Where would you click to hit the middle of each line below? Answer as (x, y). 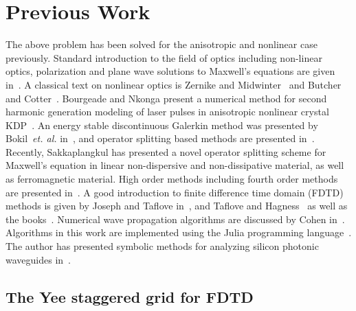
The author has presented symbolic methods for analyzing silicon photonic (162, 246)
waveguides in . (38, 259)
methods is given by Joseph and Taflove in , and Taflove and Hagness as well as (177, 206)
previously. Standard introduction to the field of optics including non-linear (164, 57)
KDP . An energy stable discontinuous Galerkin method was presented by (162, 125)
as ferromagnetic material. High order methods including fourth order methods (172, 179)
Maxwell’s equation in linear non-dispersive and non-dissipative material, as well (175, 165)
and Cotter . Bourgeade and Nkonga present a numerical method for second (166, 98)
